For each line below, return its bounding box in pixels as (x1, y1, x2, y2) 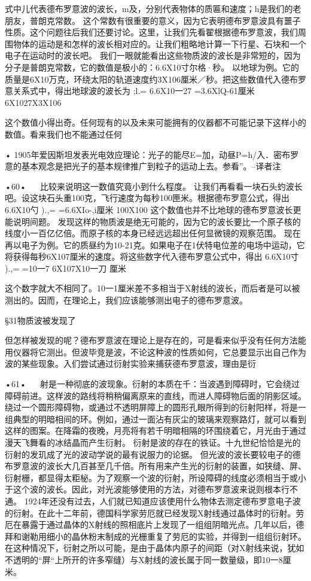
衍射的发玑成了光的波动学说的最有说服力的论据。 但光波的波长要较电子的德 (5, 448, 301, 460)
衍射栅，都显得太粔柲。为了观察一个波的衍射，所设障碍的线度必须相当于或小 (5, 471, 306, 483)
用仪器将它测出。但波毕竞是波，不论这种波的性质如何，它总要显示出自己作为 (5, 345, 306, 358)
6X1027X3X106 (5, 96, 62, 108)
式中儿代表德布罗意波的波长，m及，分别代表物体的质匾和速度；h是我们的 (5, 2, 293, 14)
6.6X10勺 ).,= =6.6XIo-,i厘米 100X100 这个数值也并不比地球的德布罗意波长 (5, 203, 293, 215)
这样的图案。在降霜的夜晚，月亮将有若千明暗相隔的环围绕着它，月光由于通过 (5, 424, 306, 437)
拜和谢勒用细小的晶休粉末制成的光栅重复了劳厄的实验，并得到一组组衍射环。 (5, 530, 306, 542)
